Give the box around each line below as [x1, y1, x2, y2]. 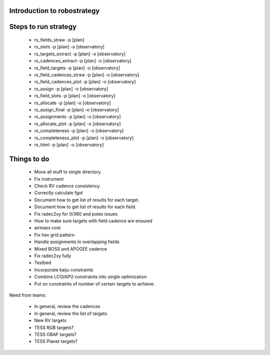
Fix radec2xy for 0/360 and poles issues [34, 211, 117, 217]
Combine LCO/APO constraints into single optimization [34, 274, 147, 280]
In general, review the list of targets [34, 310, 107, 317]
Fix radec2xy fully [34, 253, 71, 259]
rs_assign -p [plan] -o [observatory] [34, 85, 108, 92]
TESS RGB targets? [34, 325, 74, 331]
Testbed [34, 260, 51, 266]
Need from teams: [9, 292, 47, 298]
